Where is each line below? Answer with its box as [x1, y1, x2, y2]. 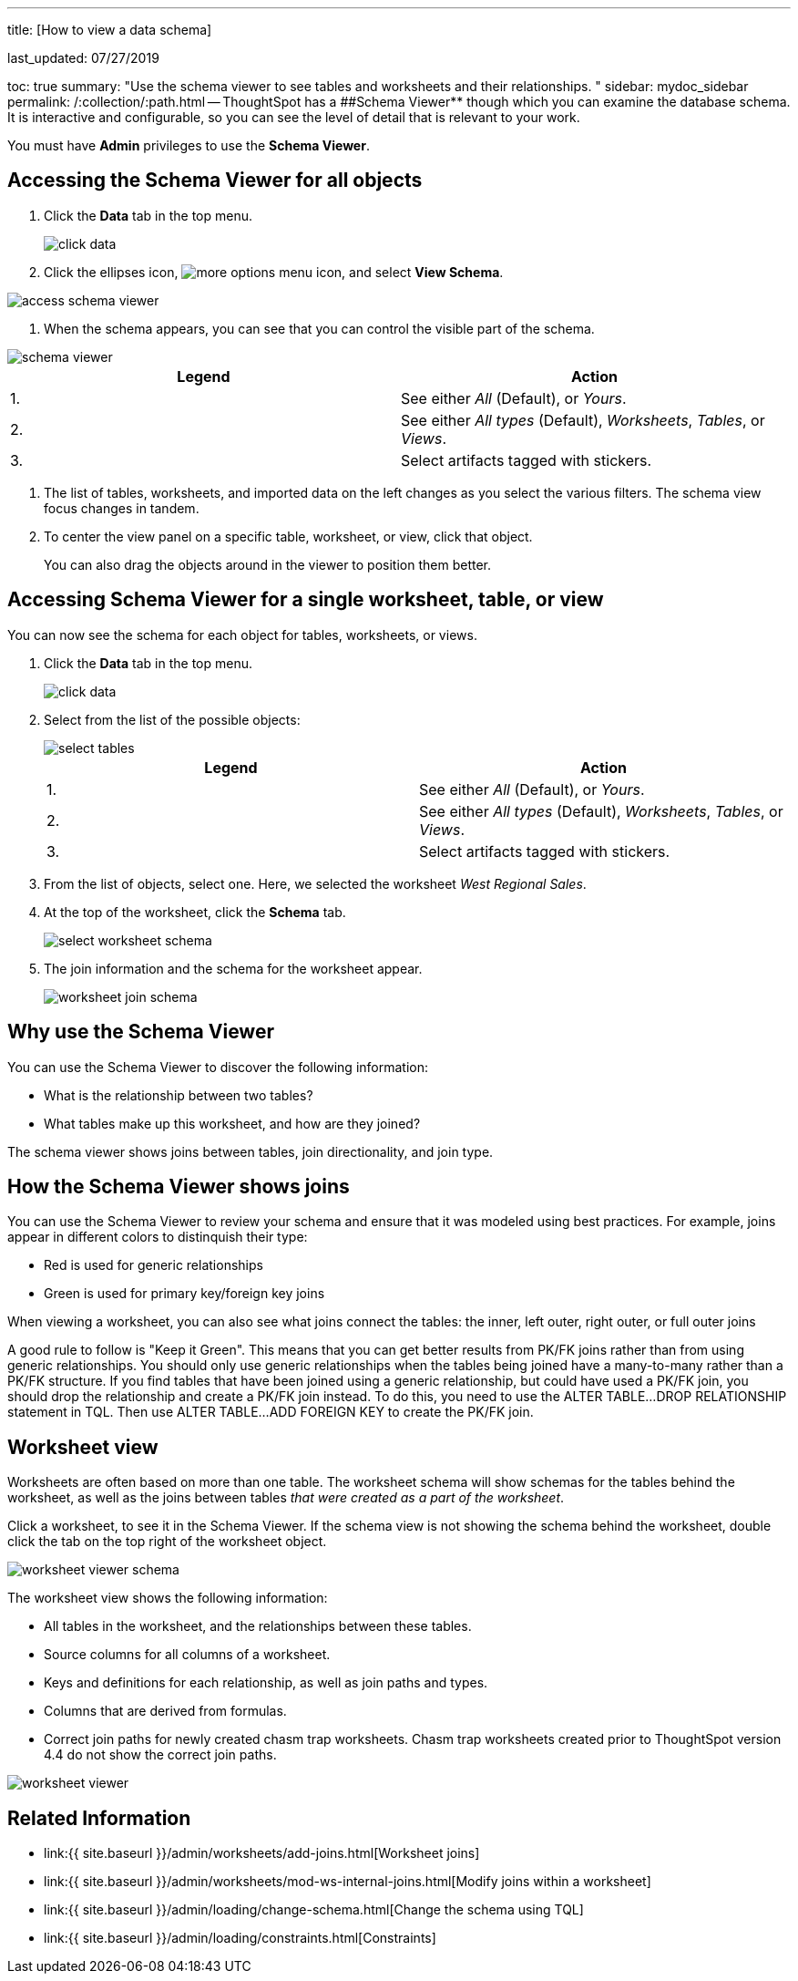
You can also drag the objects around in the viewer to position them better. [44, 556, 492, 573]
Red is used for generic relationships [44, 1257, 263, 1274]
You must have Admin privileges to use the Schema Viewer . [7, 138, 370, 153]
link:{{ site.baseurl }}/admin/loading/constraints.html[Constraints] [44, 1930, 436, 1946]
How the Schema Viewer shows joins [7, 1174, 350, 1198]
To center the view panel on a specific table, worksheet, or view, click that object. [44, 528, 533, 544]
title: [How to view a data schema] [7, 22, 212, 37]
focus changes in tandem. [44, 500, 199, 516]
